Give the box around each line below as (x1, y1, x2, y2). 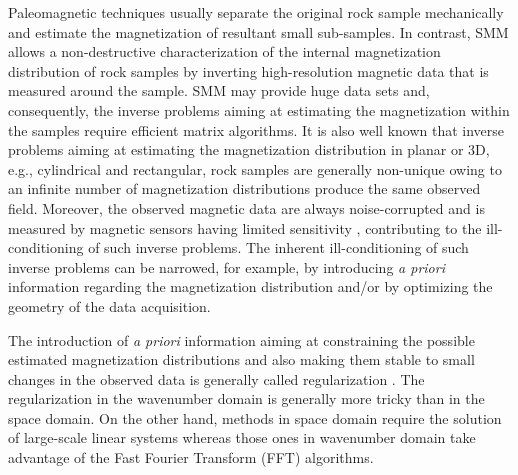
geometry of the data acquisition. (8, 295, 211, 316)
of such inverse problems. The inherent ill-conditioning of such (88, 237, 469, 258)
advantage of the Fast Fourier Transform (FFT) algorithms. (8, 447, 374, 468)
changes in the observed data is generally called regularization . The (8, 368, 425, 389)
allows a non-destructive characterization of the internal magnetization (8, 41, 441, 62)
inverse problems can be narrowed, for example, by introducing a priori (8, 256, 445, 277)
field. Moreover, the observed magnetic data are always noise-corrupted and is (8, 197, 485, 218)
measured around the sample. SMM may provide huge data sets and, (8, 80, 430, 101)
